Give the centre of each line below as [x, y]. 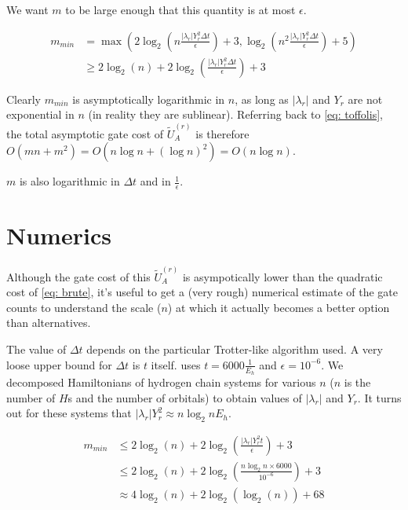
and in [155, 181]
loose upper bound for [59, 364]
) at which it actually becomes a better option [279, 307]
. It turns [379, 397]
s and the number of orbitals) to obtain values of [185, 397]
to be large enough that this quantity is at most [180, 9]
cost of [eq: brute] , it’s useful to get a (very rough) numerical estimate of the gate [202, 292]
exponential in [40, 114]
